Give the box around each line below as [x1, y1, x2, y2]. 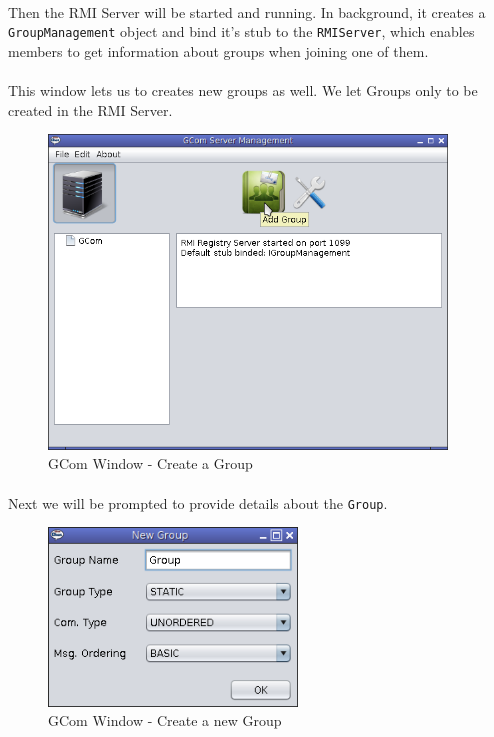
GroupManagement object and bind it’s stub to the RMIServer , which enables [8, 21, 475, 42]
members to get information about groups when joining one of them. [8, 40, 429, 61]
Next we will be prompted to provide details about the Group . [8, 492, 388, 513]
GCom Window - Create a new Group [48, 710, 282, 731]
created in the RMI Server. [8, 99, 173, 120]
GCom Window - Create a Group [48, 453, 253, 474]
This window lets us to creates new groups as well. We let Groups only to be [8, 80, 478, 101]
